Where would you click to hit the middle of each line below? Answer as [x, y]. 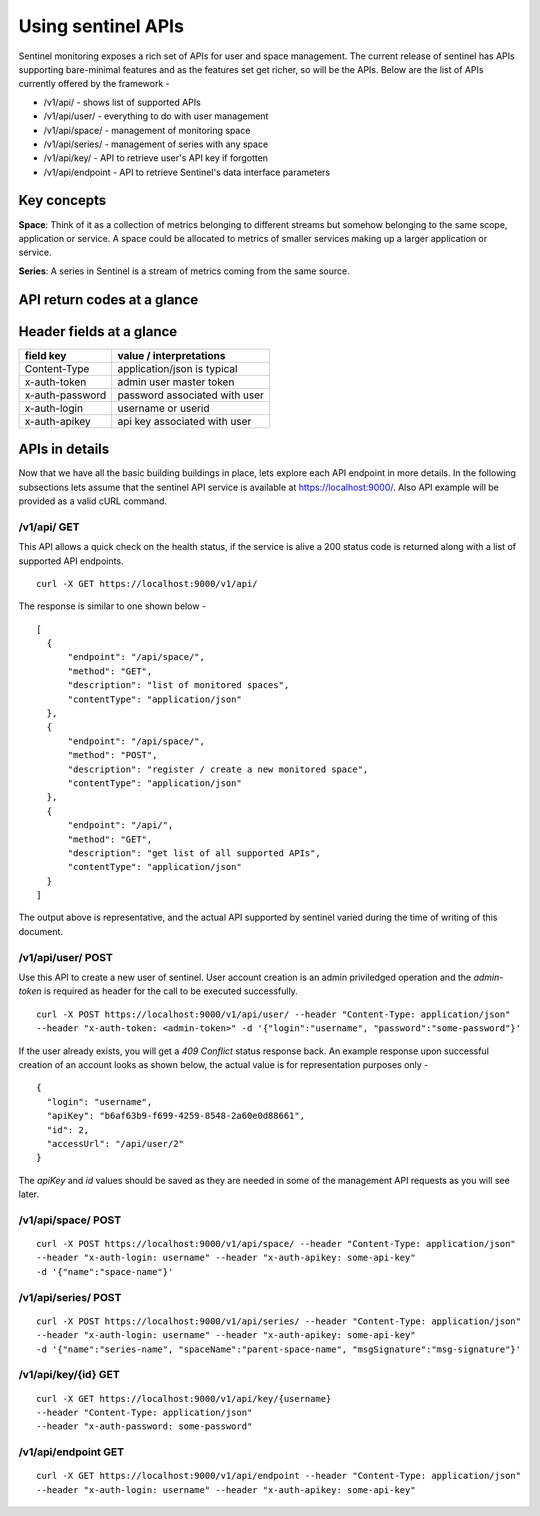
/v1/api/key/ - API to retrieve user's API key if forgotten [156, 158]
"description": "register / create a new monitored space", [218, 769]
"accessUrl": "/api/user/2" [115, 1143]
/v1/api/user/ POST [66, 957]
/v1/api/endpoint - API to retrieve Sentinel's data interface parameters [186, 172]
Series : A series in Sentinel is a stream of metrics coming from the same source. [184, 271]
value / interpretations [171, 355]
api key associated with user [184, 421]
